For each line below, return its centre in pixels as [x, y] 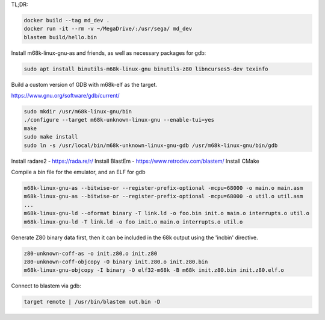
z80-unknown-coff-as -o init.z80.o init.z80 [91, 253]
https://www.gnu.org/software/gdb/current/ [65, 96]
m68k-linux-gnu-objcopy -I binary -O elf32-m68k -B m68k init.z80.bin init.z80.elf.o [154, 270]
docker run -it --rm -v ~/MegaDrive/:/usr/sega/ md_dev [108, 29]
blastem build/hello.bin [60, 37]
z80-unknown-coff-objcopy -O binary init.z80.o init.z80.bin [116, 262]
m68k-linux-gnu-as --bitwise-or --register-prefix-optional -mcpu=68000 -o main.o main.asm [163, 188]
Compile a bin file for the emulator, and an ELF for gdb [78, 172]
